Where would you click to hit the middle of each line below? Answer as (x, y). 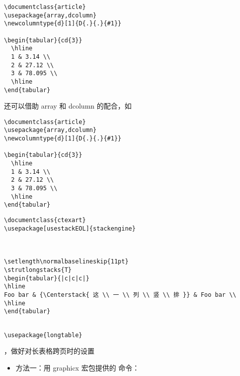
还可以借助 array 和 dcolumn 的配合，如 (68, 106)
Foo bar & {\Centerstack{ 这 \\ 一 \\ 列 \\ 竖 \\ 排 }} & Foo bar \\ (120, 295)
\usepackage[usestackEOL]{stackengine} (70, 228)
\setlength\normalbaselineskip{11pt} (66, 262)
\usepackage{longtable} (43, 335)
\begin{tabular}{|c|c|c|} (47, 278)
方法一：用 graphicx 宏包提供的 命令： (78, 367)
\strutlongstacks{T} (38, 270)
